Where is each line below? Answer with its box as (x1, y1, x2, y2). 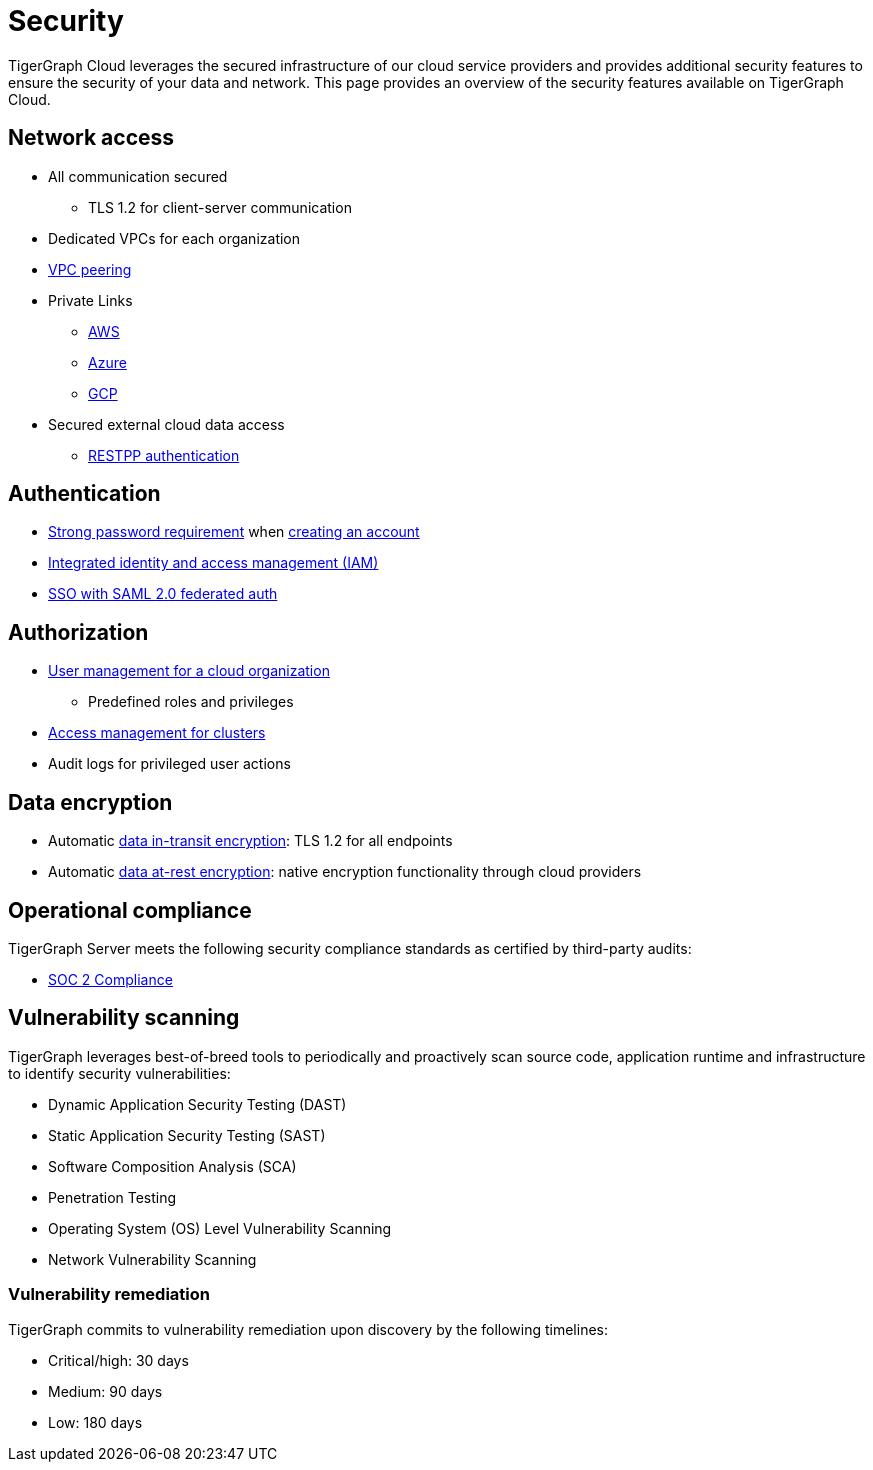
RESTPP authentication (88, 446, 240, 464)
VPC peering (48, 260, 132, 278)
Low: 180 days (48, 1413, 143, 1431)
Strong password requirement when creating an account (48, 523, 420, 541)
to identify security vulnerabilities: (8, 1064, 231, 1082)
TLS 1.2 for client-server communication (88, 198, 352, 216)
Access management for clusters (48, 724, 266, 742)
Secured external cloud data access (48, 415, 285, 433)
